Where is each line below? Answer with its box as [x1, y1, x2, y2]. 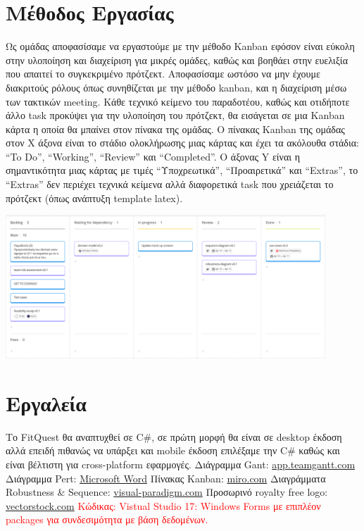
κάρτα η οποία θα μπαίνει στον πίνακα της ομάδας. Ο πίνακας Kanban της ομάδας [6, 121, 345, 136]
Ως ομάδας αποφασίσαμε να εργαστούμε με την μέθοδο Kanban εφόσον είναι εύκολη [6, 39, 355, 54]
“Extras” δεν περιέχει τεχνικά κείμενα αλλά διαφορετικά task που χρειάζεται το [6, 177, 334, 192]
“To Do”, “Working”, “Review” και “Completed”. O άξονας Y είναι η [6, 149, 300, 163]
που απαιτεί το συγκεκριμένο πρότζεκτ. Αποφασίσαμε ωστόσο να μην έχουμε [6, 66, 320, 81]
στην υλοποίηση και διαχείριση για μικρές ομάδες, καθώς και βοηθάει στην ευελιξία [6, 52, 348, 67]
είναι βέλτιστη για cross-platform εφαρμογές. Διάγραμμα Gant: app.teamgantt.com [6, 456, 356, 471]
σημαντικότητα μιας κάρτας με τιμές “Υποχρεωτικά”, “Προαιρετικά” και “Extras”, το [6, 163, 358, 177]
